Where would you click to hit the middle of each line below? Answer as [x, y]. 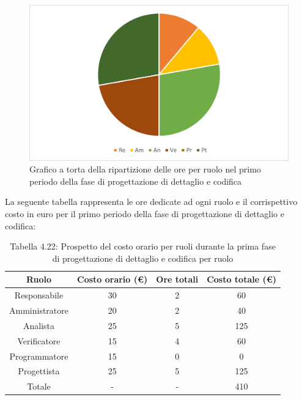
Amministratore [39, 310]
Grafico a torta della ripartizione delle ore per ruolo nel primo [145, 169]
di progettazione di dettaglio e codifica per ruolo [143, 258]
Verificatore [39, 340]
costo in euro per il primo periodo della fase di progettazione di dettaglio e [145, 214]
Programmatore [39, 356]
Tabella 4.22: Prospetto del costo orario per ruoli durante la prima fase [143, 246]
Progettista [39, 371]
